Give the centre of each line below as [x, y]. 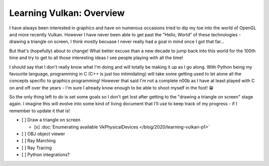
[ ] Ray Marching [39, 141]
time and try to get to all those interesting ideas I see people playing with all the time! [96, 58]
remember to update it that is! [40, 111]
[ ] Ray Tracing [37, 148]
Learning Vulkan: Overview [67, 13]
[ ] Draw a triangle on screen [51, 120]
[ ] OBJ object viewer [43, 134]
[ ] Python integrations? [46, 155]
